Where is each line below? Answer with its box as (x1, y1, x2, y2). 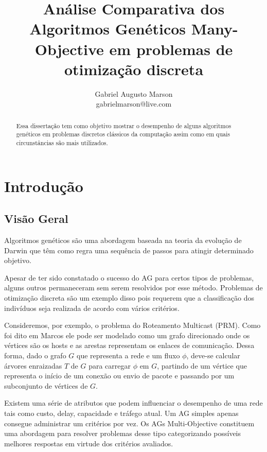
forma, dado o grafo (4, 350, 66, 360)
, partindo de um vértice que (157, 360, 247, 371)
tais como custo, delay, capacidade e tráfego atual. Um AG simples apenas (4, 407, 239, 418)
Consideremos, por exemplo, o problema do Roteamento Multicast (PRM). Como (4, 320, 261, 331)
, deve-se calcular (186, 350, 240, 360)
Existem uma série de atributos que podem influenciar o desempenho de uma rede (4, 397, 263, 408)
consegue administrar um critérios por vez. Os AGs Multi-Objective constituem (4, 418, 255, 428)
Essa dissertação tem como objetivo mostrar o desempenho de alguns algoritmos (16, 121, 232, 130)
